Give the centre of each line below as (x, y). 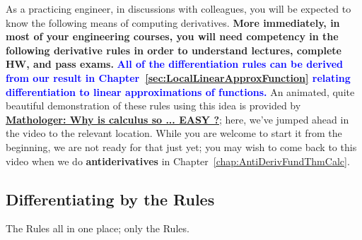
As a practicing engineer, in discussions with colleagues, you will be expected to (179, 8)
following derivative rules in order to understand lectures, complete (174, 50)
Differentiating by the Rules (110, 199)
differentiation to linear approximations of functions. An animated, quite (180, 91)
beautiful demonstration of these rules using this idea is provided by (153, 106)
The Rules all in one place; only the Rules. (98, 228)
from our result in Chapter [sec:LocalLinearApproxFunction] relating (178, 77)
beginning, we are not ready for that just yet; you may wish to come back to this (181, 146)
